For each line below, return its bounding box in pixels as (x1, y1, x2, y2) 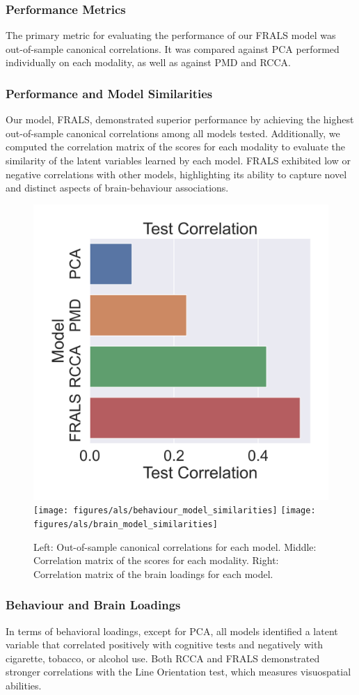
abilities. (6, 678, 42, 693)
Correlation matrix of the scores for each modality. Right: (33, 553, 279, 568)
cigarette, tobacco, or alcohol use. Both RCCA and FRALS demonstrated (6, 650, 320, 665)
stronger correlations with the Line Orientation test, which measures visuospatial (6, 664, 351, 679)
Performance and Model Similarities (6, 84, 213, 102)
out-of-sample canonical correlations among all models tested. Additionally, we (6, 125, 340, 140)
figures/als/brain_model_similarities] (33, 520, 218, 530)
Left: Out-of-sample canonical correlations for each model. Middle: (33, 539, 317, 554)
